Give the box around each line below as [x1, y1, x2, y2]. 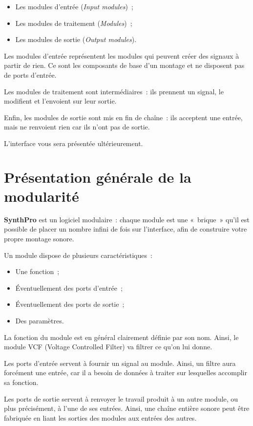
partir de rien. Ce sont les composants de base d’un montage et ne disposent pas [4, 60, 245, 70]
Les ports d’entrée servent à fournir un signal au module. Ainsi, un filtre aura [4, 358, 236, 368]
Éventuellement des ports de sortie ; [15, 299, 125, 309]
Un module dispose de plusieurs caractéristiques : [4, 250, 152, 260]
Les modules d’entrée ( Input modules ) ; [15, 1, 133, 11]
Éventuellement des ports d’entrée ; [15, 282, 123, 293]
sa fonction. [4, 377, 39, 387]
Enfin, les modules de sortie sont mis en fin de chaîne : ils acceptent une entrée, [4, 112, 243, 122]
